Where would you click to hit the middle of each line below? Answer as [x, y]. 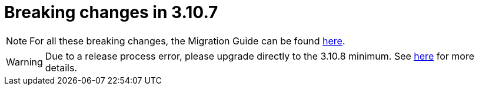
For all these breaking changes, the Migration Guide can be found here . [187, 41]
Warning [24, 62]
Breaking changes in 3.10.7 [111, 12]
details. [61, 67]
